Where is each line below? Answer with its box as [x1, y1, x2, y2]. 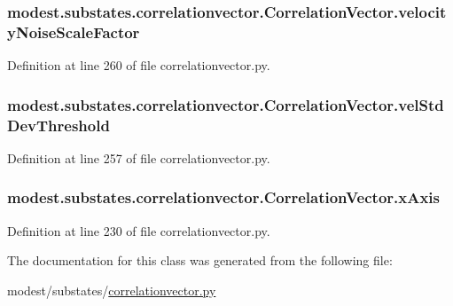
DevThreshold [7, 114, 110, 136]
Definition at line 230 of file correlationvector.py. [7, 221, 270, 239]
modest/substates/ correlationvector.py [7, 280, 216, 299]
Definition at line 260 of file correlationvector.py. [7, 56, 270, 75]
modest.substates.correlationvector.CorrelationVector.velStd [7, 93, 444, 115]
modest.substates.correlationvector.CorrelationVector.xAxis [7, 186, 440, 208]
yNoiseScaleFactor [7, 20, 140, 43]
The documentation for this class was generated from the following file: [7, 251, 393, 270]
